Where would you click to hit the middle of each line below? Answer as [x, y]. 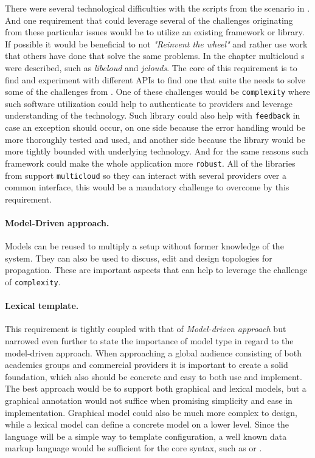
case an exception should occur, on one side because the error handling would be [155, 127]
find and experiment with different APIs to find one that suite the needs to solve [155, 79]
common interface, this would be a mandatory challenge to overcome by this [147, 187]
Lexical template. [42, 306]
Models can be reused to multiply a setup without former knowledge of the [144, 246]
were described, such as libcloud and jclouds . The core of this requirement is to [151, 67]
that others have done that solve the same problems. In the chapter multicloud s [155, 56]
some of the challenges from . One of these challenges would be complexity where [157, 92]
